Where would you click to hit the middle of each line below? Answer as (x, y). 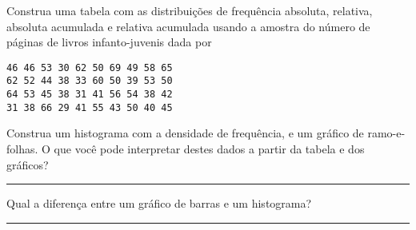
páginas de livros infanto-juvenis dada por (109, 42)
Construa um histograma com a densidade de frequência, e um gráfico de (185, 133)
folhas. (22, 149)
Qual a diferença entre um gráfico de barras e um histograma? (159, 203)
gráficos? (28, 164)
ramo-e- (386, 133)
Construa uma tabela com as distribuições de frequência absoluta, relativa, (190, 10)
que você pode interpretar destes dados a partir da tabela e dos (209, 149)
